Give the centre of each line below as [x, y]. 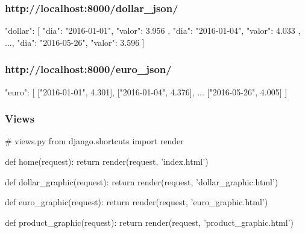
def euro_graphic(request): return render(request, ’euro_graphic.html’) [137, 202]
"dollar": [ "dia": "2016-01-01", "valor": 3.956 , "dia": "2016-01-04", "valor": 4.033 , [153, 30]
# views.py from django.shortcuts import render [94, 141]
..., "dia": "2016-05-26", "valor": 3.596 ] [75, 42]
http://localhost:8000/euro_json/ [88, 69]
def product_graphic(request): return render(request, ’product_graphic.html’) [149, 222]
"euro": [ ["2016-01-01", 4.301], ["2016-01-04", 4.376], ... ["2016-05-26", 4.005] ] [146, 91]
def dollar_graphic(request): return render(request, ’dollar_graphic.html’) [142, 181]
